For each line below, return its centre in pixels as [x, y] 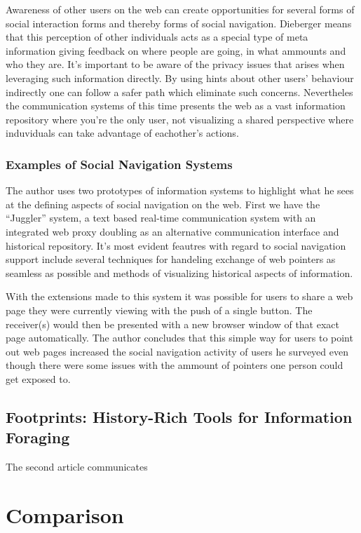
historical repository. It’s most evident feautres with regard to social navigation [176, 245]
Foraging [38, 437]
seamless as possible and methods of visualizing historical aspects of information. [179, 272]
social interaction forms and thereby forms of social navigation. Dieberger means [179, 23]
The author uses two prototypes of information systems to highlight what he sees [180, 190]
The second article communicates [77, 467]
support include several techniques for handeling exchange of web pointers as [171, 259]
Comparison [65, 514]
